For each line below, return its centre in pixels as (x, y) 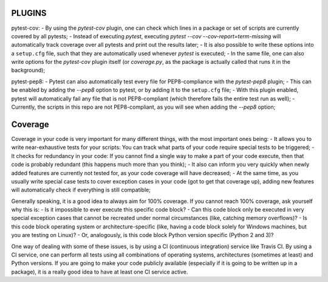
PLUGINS (29, 13)
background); (28, 70)
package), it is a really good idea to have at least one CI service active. (100, 272)
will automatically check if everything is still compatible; (81, 190)
